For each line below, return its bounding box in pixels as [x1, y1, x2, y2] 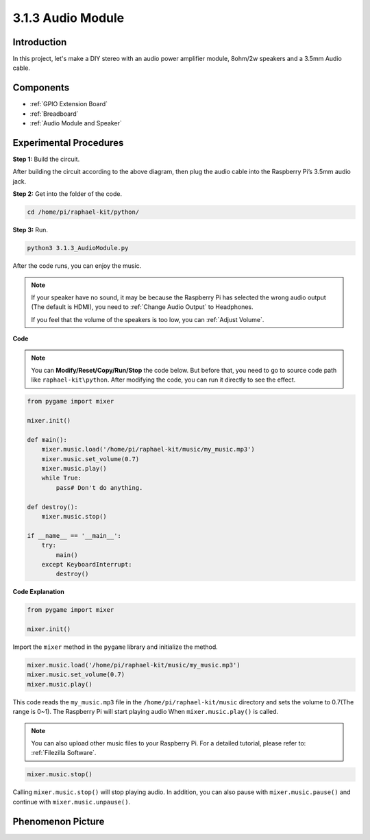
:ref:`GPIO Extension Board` [29, 100, 108, 108]
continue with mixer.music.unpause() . [12, 798, 130, 806]
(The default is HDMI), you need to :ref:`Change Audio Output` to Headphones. [31, 303, 254, 311]
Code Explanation [12, 588, 64, 596]
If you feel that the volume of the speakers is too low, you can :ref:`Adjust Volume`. [31, 315, 264, 323]
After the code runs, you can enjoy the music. [12, 262, 142, 270]
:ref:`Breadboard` [29, 110, 79, 118]
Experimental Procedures [12, 137, 124, 149]
